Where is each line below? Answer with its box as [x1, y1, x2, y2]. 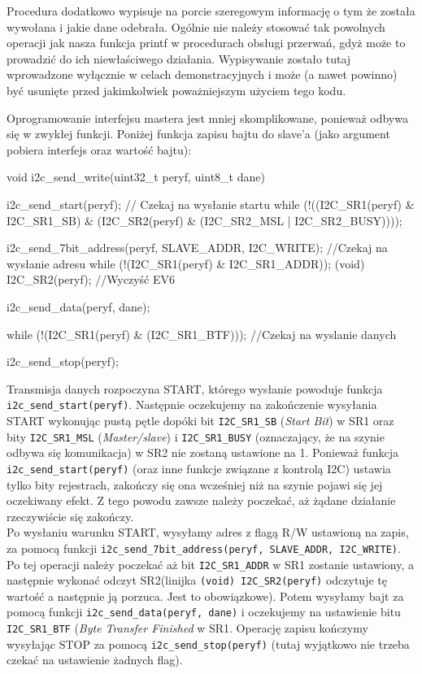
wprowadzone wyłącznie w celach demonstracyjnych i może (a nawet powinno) [7, 66, 398, 83]
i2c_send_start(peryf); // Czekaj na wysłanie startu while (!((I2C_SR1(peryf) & [7, 195, 415, 212]
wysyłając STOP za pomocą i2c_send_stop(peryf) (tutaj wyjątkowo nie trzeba [7, 635, 410, 652]
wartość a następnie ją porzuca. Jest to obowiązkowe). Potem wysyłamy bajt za [7, 587, 404, 604]
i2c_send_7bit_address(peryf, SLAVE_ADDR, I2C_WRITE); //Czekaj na [7, 239, 388, 256]
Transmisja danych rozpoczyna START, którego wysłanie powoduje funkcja [7, 380, 383, 397]
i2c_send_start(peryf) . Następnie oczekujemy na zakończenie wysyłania [7, 396, 377, 413]
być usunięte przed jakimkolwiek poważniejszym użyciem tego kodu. [7, 81, 346, 98]
